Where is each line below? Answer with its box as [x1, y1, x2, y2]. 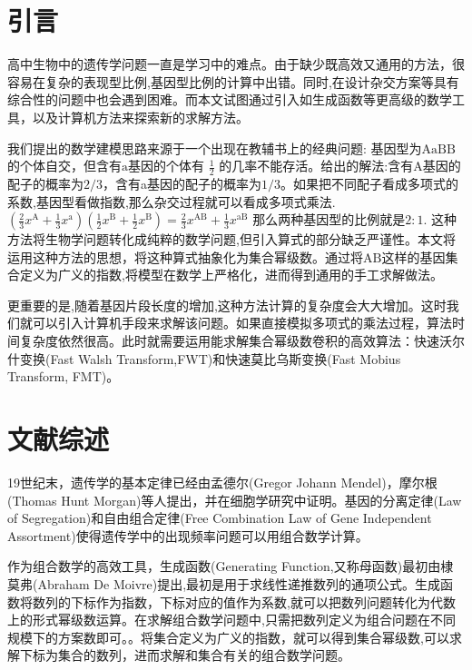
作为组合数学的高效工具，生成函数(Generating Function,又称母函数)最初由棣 [7, 557, 454, 576]
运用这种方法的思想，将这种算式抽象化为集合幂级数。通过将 [7, 247, 363, 266]
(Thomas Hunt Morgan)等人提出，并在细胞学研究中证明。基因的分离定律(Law [7, 490, 462, 509]
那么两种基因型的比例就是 [252, 210, 406, 229]
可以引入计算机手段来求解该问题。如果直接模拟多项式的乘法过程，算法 [32, 313, 452, 332]
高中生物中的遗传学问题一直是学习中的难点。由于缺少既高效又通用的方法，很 [7, 54, 465, 74]
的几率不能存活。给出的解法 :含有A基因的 [219, 156, 461, 175]
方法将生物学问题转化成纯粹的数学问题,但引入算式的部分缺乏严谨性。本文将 [7, 230, 456, 249]
